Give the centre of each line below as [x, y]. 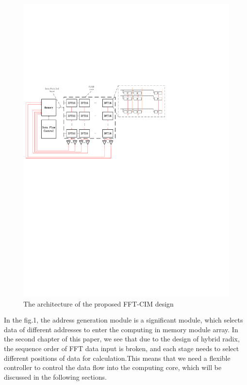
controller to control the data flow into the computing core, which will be [113, 367]
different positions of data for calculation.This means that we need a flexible [117, 358]
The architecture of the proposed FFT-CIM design [99, 303]
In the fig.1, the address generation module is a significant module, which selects [123, 320]
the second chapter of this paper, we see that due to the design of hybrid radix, [122, 339]
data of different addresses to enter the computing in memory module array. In [121, 329]
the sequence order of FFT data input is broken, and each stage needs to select [122, 348]
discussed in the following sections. [55, 377]
